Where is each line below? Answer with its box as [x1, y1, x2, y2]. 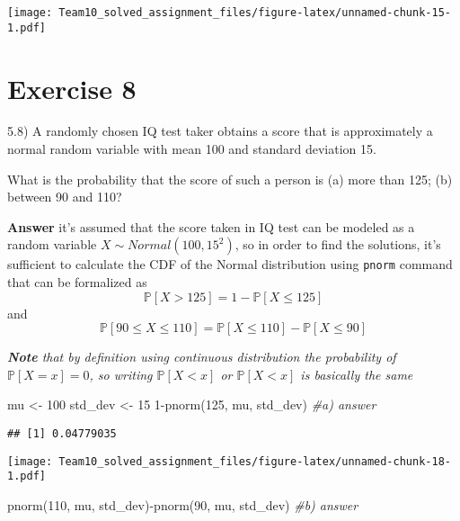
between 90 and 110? [7, 187, 122, 206]
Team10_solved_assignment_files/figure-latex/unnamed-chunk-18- [58, 454, 451, 468]
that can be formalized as [7, 273, 147, 292]
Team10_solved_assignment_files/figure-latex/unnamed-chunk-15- [58, 6, 451, 19]
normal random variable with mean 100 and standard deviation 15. [7, 139, 376, 158]
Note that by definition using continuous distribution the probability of [7, 347, 396, 366]
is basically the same [300, 364, 413, 383]
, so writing [89, 364, 153, 383]
